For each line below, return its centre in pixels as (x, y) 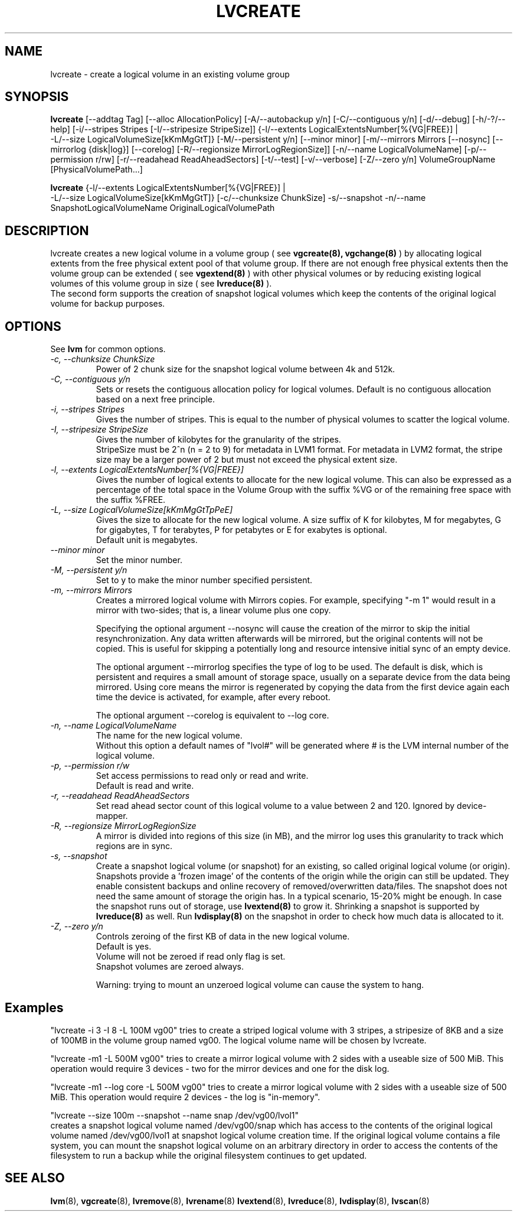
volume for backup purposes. (108, 304)
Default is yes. (124, 947)
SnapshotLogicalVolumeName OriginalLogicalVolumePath (163, 208)
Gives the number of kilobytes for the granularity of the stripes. (218, 440)
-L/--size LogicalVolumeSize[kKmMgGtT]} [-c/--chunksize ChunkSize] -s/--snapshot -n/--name (238, 198)
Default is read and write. (145, 786)
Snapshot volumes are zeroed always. (170, 967)
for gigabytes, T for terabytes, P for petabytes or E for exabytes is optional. (241, 530)
